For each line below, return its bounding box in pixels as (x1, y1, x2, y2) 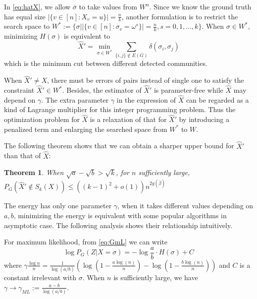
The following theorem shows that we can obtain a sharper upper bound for (4, 140, 234, 151)
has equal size (4, 11, 46, 21)
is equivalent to (64, 31, 110, 41)
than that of (4, 150, 41, 161)
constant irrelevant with (4, 272, 76, 283)
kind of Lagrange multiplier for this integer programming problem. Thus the (4, 104, 236, 115)
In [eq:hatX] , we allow (4, 1, 71, 11)
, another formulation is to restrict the (121, 11, 238, 21)
